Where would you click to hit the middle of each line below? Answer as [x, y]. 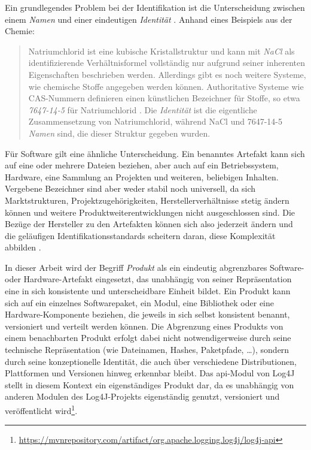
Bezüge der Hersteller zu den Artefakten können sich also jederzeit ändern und [149, 224]
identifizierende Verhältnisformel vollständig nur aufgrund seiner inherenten [167, 63]
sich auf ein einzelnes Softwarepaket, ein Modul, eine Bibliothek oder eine [139, 302]
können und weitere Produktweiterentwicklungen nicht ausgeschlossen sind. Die [150, 212]
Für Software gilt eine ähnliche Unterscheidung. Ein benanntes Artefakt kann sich [155, 153]
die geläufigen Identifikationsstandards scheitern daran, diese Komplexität [140, 235]
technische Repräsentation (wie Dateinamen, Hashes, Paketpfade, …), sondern [147, 350]
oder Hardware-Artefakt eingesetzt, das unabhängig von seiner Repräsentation [148, 279]
